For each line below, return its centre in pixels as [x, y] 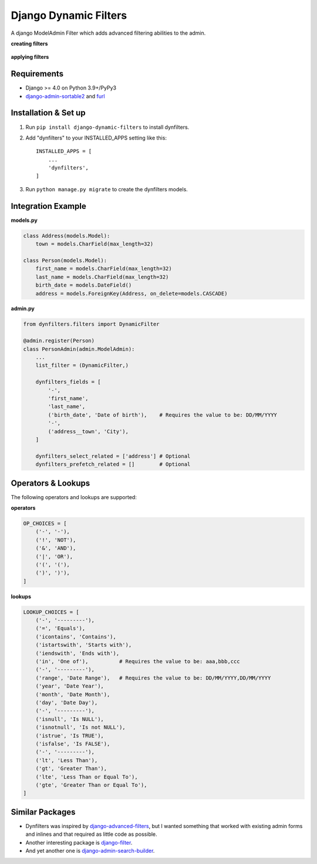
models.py [24, 220]
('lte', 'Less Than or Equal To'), [87, 777]
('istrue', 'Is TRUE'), [70, 735]
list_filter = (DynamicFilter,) [82, 365]
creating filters [29, 44]
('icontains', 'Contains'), [76, 637]
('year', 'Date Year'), [70, 686]
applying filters [30, 57]
